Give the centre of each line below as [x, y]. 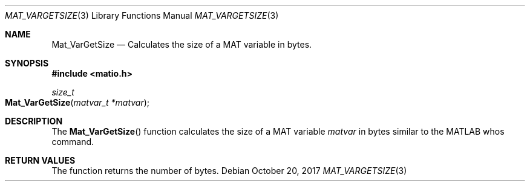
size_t [63, 92]
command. [73, 142]
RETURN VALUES [40, 160]
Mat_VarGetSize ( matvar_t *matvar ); [77, 102]
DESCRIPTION [34, 121]
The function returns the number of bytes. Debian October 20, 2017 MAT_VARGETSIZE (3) [229, 171]
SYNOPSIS [27, 63]
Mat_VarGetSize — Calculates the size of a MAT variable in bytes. [182, 44]
